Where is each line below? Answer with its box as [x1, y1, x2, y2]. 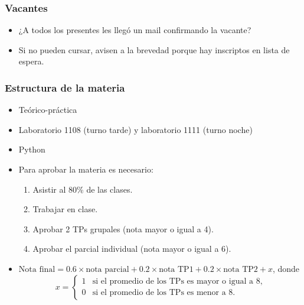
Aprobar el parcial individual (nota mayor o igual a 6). [32, 242, 231, 255]
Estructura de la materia [5, 80, 125, 95]
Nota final [18, 265, 55, 274]
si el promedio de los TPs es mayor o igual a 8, [92, 277, 263, 286]
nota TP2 [223, 265, 258, 274]
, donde [272, 262, 300, 274]
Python [18, 143, 45, 155]
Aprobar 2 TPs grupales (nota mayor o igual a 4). [32, 222, 214, 235]
